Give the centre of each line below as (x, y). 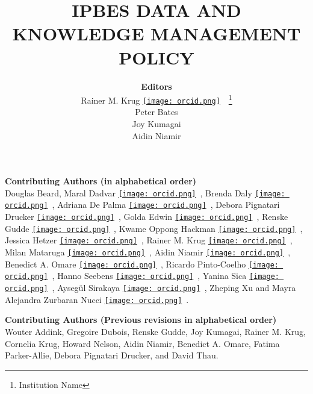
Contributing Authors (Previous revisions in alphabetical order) (141, 320)
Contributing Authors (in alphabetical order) (101, 181)
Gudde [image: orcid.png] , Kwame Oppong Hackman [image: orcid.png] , (154, 228)
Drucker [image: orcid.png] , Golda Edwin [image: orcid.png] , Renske (147, 217)
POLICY (156, 57)
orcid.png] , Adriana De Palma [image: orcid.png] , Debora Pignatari (142, 205)
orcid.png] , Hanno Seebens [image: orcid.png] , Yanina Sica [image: (142, 276)
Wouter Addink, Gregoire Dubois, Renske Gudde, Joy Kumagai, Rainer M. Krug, (155, 331)
